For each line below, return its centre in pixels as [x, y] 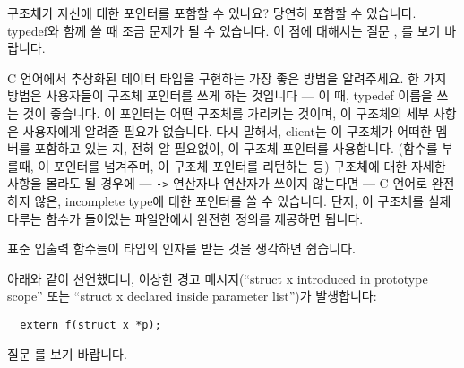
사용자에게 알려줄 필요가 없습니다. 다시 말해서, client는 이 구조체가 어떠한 [227, 130]
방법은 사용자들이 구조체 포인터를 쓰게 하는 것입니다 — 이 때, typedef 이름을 [220, 95]
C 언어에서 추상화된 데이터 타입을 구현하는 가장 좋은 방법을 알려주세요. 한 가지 [227, 77]
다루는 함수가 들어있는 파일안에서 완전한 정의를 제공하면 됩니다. [185, 218]
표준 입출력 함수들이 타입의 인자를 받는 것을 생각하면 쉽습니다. [181, 248]
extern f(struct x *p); [90, 325]
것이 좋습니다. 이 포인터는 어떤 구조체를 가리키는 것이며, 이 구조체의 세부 [226, 112]
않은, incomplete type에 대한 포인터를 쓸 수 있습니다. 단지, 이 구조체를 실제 [243, 201]
